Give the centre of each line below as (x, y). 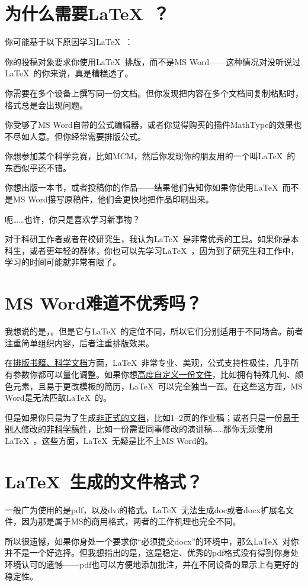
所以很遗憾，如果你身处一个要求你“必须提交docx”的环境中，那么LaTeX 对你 (152, 541)
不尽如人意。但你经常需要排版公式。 (75, 136)
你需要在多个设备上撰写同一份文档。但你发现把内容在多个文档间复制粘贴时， (154, 93)
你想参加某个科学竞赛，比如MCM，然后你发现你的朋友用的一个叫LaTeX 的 (150, 156)
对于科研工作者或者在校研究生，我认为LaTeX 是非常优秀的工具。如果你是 (148, 239)
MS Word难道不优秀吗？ (104, 303)
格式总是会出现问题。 (46, 104)
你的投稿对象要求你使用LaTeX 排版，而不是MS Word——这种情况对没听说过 (153, 61)
